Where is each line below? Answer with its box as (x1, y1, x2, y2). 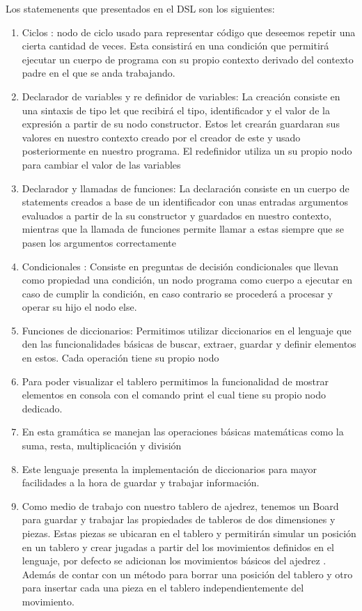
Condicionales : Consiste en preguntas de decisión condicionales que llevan (22, 258, 339, 273)
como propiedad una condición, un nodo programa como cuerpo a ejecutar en (22, 272, 353, 287)
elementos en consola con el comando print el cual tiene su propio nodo (22, 387, 326, 402)
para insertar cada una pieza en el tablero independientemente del (22, 580, 304, 595)
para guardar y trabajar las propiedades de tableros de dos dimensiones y (22, 512, 336, 527)
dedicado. (22, 401, 63, 415)
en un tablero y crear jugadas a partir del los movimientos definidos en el (22, 539, 334, 554)
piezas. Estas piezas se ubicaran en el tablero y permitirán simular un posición (22, 526, 356, 540)
